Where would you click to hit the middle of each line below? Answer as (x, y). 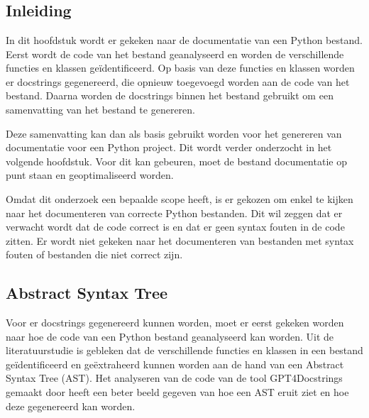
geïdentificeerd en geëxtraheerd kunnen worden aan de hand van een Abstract (175, 364)
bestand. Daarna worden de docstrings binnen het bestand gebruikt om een (170, 95)
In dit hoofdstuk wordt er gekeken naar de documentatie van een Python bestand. (184, 40)
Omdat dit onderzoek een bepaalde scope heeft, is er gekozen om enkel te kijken (180, 198)
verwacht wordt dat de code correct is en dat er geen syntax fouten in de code (175, 227)
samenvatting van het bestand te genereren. (100, 109)
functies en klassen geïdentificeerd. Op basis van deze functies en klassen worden (180, 68)
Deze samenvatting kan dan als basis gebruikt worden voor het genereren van (174, 133)
